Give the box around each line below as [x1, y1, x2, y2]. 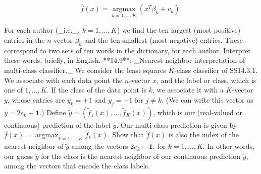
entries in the [4, 35, 45, 45]
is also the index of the [168, 129, 239, 140]
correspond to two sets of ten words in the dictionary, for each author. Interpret [4, 45, 251, 55]
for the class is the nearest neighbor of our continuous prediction [41, 150, 241, 161]
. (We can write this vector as [162, 94, 253, 105]
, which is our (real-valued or [153, 107, 242, 117]
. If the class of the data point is [46, 84, 147, 95]
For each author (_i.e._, [4, 25, 80, 35]
